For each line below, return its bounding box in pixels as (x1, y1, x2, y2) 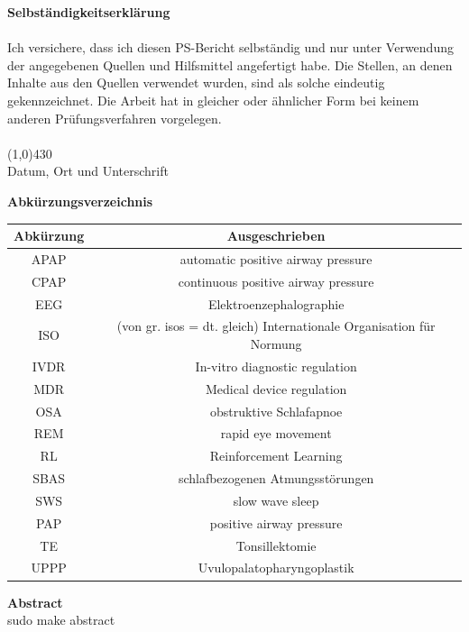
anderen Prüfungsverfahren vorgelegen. (7, 108, 222, 127)
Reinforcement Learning (209, 446, 343, 465)
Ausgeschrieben (226, 226, 326, 245)
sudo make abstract (7, 610, 115, 629)
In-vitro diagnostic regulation (195, 356, 357, 375)
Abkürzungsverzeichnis (7, 191, 153, 210)
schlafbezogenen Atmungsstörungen (178, 469, 374, 488)
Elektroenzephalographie (207, 294, 345, 313)
